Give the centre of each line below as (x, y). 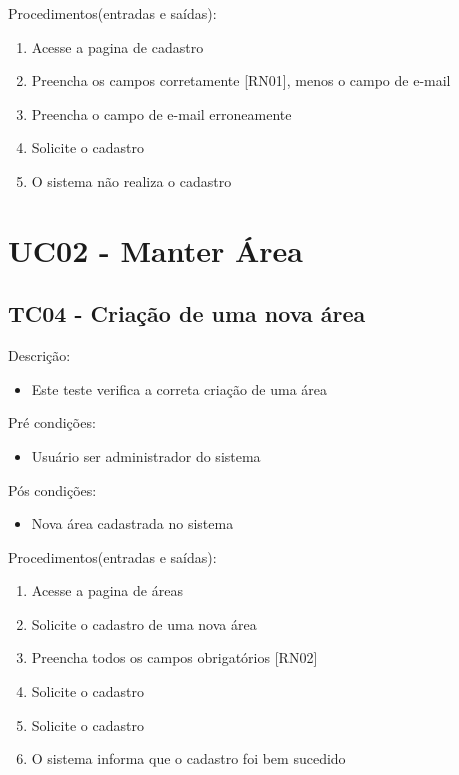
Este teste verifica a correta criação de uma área (179, 388)
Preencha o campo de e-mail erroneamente (161, 113)
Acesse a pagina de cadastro (117, 46)
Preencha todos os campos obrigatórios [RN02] (174, 657)
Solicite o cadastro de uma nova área (144, 623)
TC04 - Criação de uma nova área (187, 313)
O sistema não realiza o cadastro (131, 180)
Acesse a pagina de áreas (107, 590)
